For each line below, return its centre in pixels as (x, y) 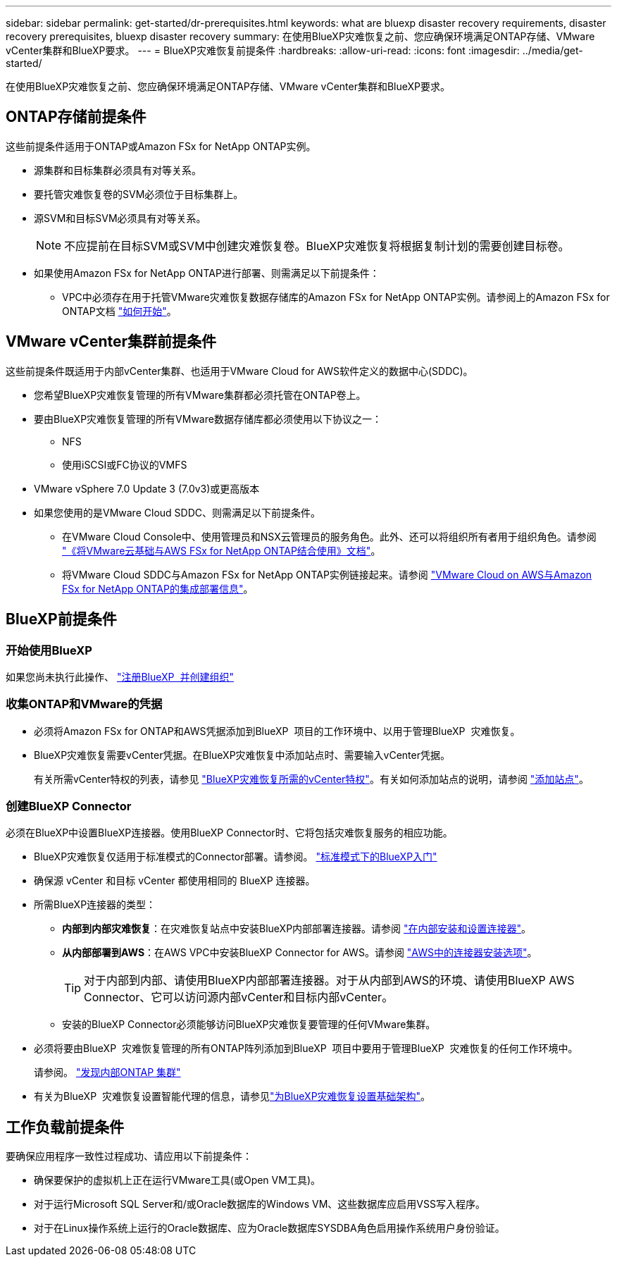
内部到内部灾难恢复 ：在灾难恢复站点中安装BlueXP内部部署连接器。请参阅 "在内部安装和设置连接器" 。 (297, 929)
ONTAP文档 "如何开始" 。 (119, 311)
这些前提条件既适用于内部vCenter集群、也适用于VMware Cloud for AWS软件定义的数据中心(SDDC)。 (239, 371)
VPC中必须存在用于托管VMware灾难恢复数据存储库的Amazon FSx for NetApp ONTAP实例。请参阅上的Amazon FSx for (336, 297)
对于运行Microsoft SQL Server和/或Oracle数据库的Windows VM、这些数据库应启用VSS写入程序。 (260, 1204)
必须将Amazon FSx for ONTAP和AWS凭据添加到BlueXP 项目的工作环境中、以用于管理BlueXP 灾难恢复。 (277, 731)
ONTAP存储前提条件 (76, 117)
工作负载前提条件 (65, 1127)
